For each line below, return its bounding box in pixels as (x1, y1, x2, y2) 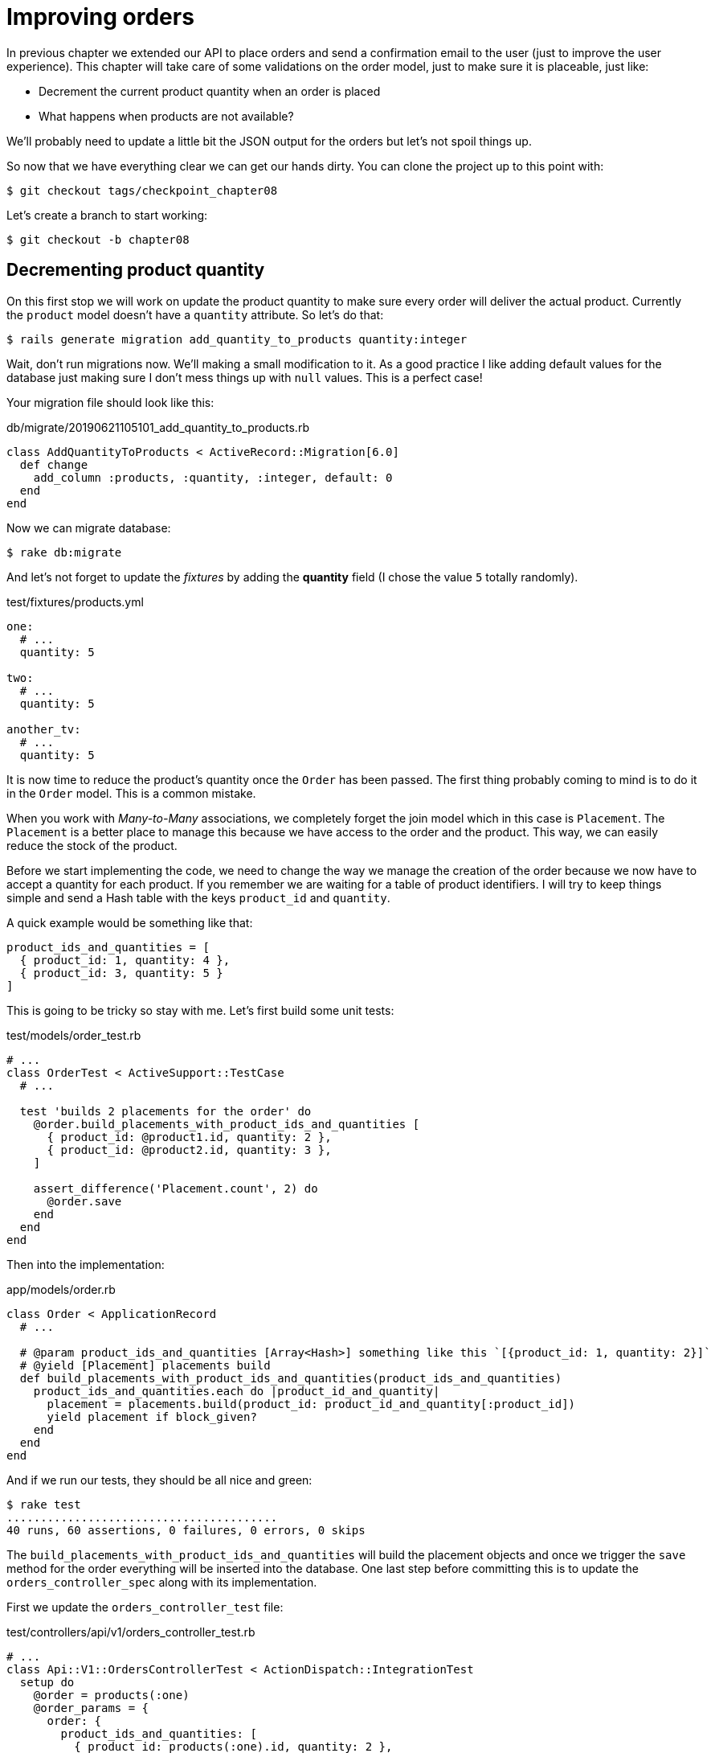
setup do (19, 1675, 75, 1689)
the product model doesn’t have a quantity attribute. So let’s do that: (6, 307, 384, 322)
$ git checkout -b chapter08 (6, 232, 190, 246)
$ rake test (6, 1497, 81, 1511)
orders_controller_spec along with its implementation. (6, 1574, 317, 1589)
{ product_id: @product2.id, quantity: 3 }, (47, 1143, 332, 1156)
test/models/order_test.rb (6, 1028, 141, 1042)
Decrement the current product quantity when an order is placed (39, 84, 381, 98)
